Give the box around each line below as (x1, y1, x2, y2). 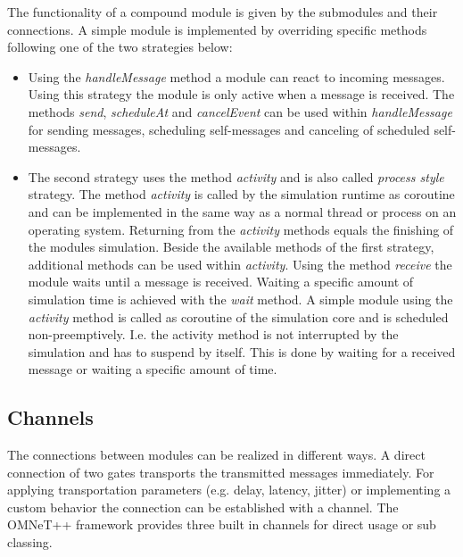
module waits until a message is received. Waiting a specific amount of (28, 272, 414, 291)
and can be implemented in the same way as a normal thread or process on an (28, 202, 457, 220)
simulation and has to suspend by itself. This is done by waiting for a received (28, 342, 456, 361)
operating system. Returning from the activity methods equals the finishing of (28, 220, 454, 238)
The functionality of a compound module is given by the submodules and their (7, 3, 438, 21)
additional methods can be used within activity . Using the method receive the (28, 254, 452, 273)
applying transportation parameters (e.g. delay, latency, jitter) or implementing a (7, 480, 451, 499)
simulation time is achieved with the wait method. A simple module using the (28, 289, 453, 308)
